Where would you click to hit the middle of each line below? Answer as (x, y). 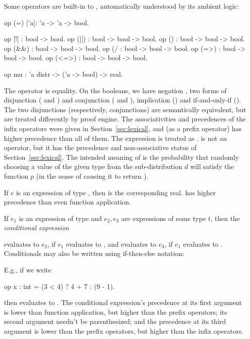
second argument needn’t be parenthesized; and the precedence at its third (115, 321)
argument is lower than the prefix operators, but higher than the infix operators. (124, 331)
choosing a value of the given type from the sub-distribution (93, 166)
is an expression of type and (60, 218)
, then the (225, 218)
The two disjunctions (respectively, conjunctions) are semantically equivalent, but (125, 109)
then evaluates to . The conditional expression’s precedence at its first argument (123, 302)
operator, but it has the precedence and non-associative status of (100, 147)
